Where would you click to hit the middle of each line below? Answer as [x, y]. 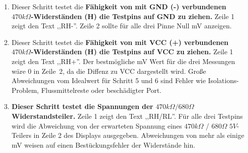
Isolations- [223, 80]
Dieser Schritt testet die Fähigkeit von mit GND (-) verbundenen [119, 6]
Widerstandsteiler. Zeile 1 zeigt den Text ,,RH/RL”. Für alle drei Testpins [127, 116]
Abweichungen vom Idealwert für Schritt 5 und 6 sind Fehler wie [109, 80]
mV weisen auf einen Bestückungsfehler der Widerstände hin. [103, 144]
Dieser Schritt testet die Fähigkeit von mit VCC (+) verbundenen [120, 42]
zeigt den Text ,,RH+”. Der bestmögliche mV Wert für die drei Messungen [123, 61]
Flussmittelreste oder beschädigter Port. [101, 90]
